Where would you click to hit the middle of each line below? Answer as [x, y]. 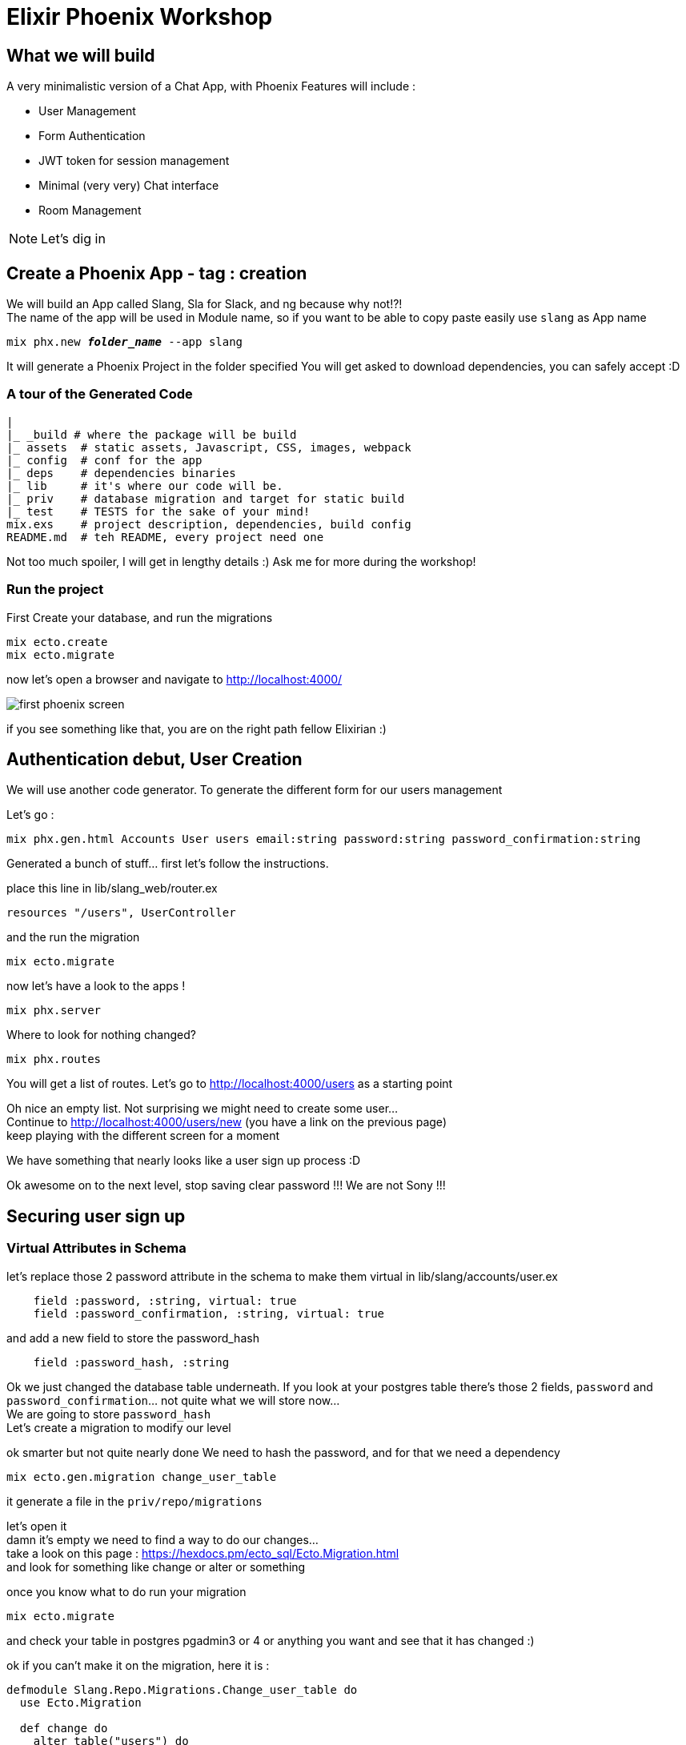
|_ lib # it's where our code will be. [145, 485]
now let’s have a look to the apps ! [96, 986]
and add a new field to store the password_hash [133, 1338]
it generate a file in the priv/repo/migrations [134, 1501]
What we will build [81, 55]
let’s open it [37, 1526]
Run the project [55, 590]
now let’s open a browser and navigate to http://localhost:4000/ [175, 679]
